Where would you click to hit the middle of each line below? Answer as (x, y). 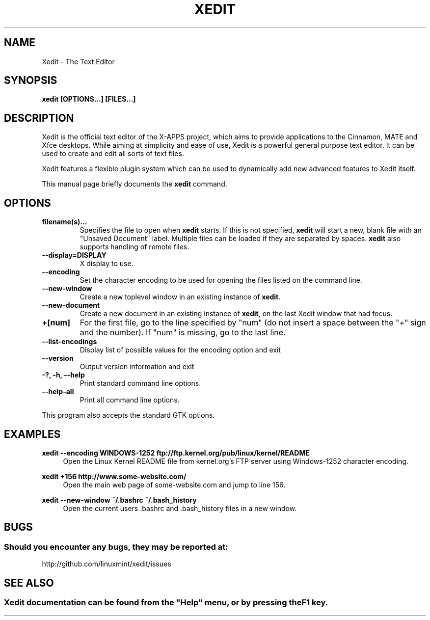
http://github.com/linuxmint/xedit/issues (107, 564)
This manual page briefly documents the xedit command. (134, 184)
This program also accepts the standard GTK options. (128, 415)
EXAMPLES (32, 434)
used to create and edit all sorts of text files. (113, 154)
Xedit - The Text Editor (78, 61)
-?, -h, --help (63, 375)
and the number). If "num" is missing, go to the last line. (183, 333)
